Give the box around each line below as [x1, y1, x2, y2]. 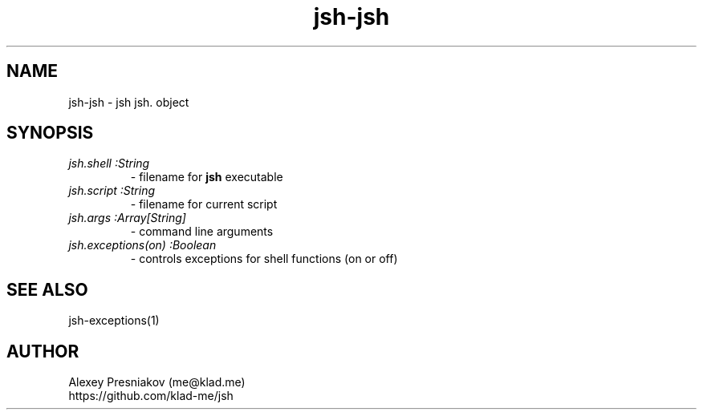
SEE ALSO [6, 279, 88, 300]
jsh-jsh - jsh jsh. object [68, 95, 189, 109]
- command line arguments [130, 224, 274, 239]
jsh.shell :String [68, 156, 150, 171]
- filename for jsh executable [130, 170, 283, 184]
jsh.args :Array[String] [68, 211, 186, 225]
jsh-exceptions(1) [68, 313, 160, 328]
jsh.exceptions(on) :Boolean [68, 238, 217, 252]
